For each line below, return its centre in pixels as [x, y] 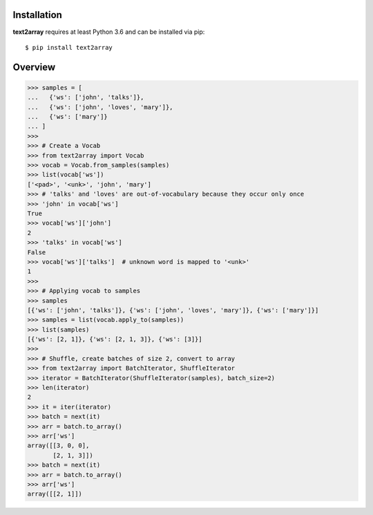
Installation [37, 15]
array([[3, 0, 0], [58, 446]
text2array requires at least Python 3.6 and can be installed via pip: [109, 32]
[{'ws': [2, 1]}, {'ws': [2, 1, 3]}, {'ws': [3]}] [115, 339]
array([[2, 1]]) [55, 494]
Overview [34, 67]
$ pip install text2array [69, 47]
